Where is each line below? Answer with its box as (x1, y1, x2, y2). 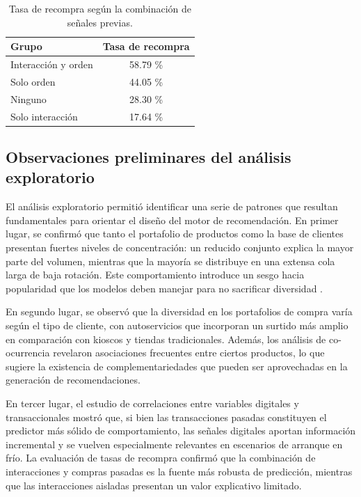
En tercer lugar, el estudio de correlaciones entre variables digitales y (6, 395, 299, 410)
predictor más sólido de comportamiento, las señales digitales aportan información (6, 423, 356, 438)
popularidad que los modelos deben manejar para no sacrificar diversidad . (6, 281, 323, 295)
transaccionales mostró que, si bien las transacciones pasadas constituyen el (6, 409, 327, 424)
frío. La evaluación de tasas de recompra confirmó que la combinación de (6, 450, 316, 465)
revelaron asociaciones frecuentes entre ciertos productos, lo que (53, 345, 325, 360)
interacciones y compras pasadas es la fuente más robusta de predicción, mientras (6, 464, 353, 478)
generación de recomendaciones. (6, 372, 141, 387)
